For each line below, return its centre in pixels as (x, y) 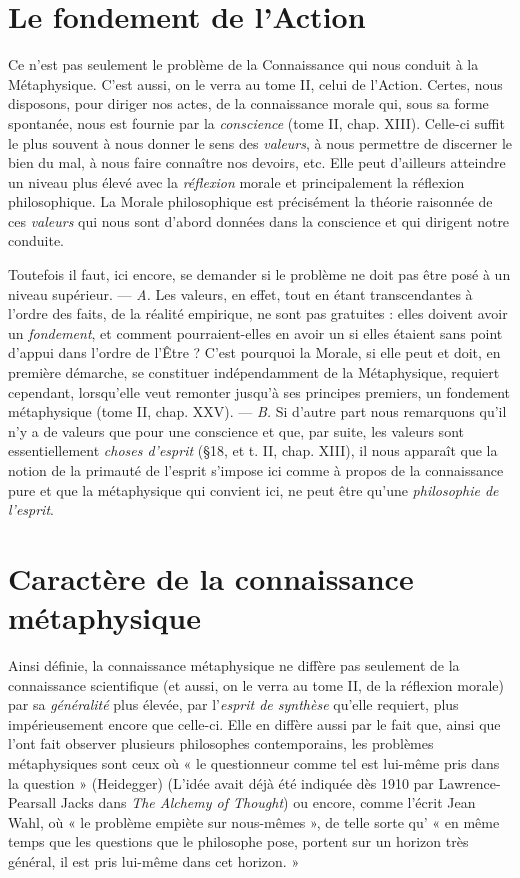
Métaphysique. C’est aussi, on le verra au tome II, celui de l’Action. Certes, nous (255, 83)
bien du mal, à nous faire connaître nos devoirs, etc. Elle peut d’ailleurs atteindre (257, 162)
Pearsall (32, 802)
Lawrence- (469, 782)
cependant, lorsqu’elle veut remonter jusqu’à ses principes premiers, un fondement (259, 391)
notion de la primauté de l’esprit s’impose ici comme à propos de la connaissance (256, 470)
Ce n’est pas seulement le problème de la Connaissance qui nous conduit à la (243, 64)
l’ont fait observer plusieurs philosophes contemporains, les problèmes (221, 743)
